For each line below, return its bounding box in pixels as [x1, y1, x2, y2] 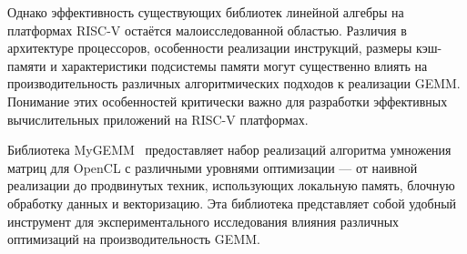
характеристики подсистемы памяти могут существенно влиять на [61, 56, 428, 75]
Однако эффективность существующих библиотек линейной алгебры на [7, 3, 404, 21]
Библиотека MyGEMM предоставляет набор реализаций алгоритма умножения [7, 140, 452, 159]
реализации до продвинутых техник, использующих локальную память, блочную [7, 176, 455, 195]
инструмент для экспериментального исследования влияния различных [7, 211, 400, 230]
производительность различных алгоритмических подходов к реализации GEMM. [7, 74, 461, 93]
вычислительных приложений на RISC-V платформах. [7, 109, 309, 128]
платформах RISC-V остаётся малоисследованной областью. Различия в [7, 20, 407, 39]
